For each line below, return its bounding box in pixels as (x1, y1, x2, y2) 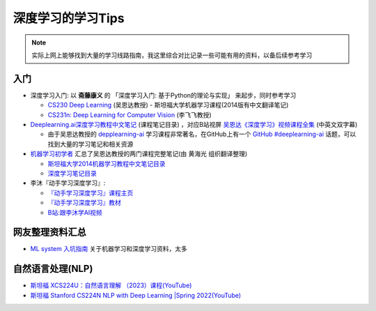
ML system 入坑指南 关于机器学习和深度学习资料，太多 (30, 245, 187, 253)
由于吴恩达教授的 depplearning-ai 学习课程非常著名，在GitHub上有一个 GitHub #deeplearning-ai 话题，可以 (47, 130, 357, 139)
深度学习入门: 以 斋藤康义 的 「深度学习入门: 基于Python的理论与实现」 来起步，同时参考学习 (30, 91, 297, 99)
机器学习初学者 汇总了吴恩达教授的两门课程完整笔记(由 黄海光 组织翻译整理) (30, 150, 248, 158)
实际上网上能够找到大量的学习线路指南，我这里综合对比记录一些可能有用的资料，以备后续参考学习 (31, 51, 313, 59)
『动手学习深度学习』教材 (47, 199, 121, 207)
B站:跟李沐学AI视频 (47, 208, 102, 216)
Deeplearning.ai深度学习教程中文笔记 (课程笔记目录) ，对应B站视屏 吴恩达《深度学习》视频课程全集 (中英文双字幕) (30, 121, 358, 129)
